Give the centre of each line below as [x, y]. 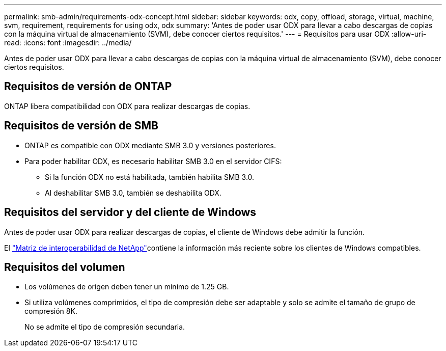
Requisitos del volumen [65, 267]
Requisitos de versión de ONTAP [88, 87]
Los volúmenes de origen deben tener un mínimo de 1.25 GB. [127, 287]
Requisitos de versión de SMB [81, 126]
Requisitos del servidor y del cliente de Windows [130, 212]
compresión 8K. [51, 311]
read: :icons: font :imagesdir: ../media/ [68, 43]
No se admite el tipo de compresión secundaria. [105, 327]
